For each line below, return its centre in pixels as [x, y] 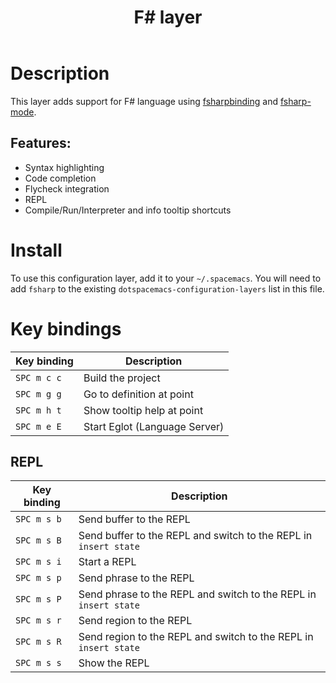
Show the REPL [114, 663]
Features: [41, 143]
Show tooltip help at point [143, 410]
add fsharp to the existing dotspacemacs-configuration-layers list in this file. [167, 288]
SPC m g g [38, 394]
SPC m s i [38, 562]
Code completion [60, 178]
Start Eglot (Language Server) [154, 426]
